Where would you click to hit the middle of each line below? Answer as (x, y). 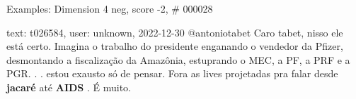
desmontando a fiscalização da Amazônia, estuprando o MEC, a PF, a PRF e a (178, 59)
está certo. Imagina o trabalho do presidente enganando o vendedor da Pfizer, (175, 46)
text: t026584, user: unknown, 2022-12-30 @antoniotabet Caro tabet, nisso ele (175, 32)
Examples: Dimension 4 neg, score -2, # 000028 (110, 8)
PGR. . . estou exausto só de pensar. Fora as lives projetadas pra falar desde (172, 73)
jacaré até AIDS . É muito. (69, 87)
